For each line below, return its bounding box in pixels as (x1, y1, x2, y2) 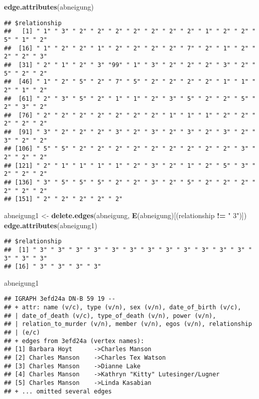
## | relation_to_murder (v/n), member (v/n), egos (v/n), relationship (4, 320, 252, 328)
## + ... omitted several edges (4, 387, 112, 395)
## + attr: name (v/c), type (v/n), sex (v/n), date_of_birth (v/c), (4, 304, 241, 311)
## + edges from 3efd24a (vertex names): (4, 337, 145, 345)
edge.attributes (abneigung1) (4, 220, 97, 230)
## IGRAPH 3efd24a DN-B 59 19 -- (4, 295, 115, 303)
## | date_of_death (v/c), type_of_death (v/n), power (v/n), (4, 312, 216, 319)
